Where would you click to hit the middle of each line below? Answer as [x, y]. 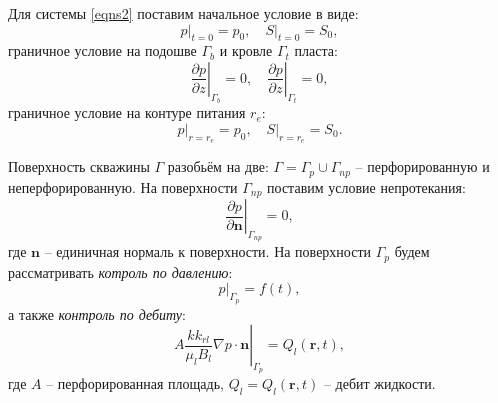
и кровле [246, 50]
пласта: [316, 50]
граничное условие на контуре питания [127, 112]
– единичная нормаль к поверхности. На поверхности [208, 251]
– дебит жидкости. [379, 383]
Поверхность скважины [79, 166]
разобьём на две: [218, 166]
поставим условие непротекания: [366, 186]
